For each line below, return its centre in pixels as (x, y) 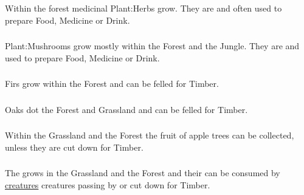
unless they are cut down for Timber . (74, 147)
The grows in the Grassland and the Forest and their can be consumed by (143, 173)
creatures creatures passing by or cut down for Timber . (108, 184)
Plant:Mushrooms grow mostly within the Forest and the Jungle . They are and (152, 46)
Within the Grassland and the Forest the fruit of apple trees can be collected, (150, 135)
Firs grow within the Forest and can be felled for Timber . (112, 84)
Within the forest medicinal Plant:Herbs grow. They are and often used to (143, 8)
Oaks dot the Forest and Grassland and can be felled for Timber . (126, 109)
